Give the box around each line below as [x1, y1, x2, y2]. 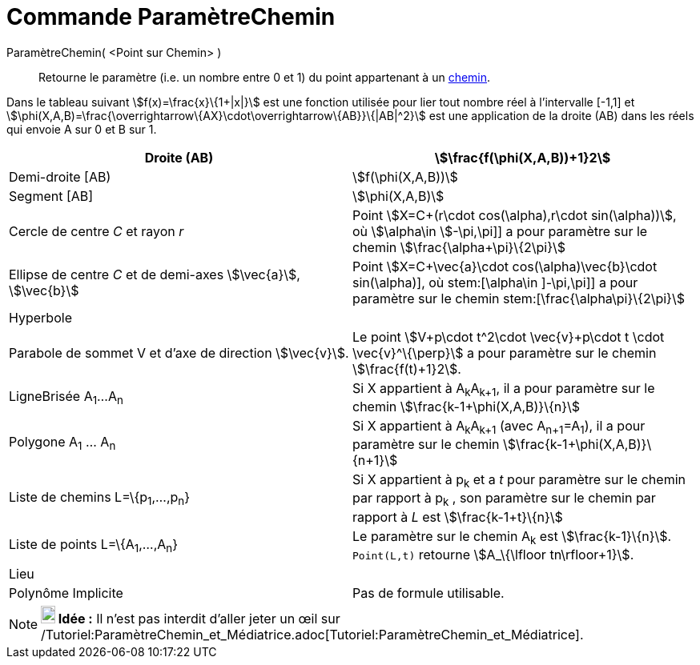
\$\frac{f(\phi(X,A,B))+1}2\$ [434, 149, 611, 166]
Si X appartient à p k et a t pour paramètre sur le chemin [352, 471, 686, 491]
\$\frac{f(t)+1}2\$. [352, 360, 461, 377]
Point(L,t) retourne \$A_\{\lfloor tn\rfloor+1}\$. [352, 546, 634, 563]
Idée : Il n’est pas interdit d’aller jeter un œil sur [58, 610, 340, 627]
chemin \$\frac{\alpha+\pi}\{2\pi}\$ [352, 238, 565, 255]
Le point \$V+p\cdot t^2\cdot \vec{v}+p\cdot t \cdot [352, 328, 665, 345]
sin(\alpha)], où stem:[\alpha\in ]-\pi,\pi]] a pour [352, 274, 638, 290]
